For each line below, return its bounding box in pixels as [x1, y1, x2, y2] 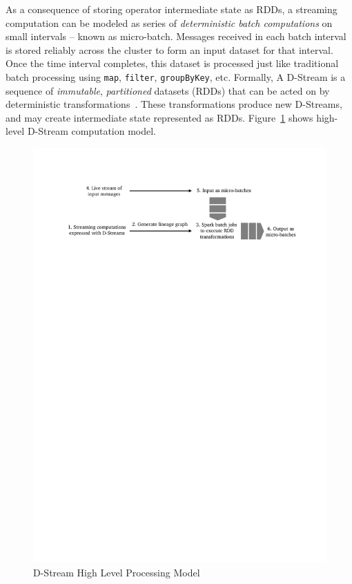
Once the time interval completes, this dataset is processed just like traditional [6, 56, 339, 70]
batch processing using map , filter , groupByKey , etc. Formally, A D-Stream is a [6, 69, 346, 84]
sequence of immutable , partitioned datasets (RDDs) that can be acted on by [6, 83, 330, 97]
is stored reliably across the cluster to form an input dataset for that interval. [6, 42, 333, 57]
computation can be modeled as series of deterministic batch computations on [6, 15, 333, 30]
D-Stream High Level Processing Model [33, 565, 200, 579]
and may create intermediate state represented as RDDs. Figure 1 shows [6, 110, 313, 124]
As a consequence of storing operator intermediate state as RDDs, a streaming [6, 2, 338, 16]
